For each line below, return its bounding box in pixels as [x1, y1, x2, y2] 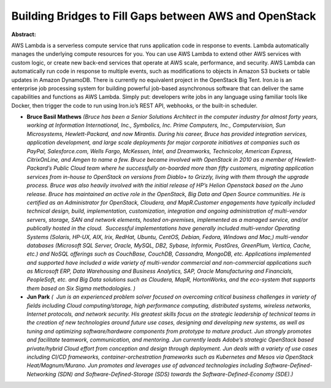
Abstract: [11, 31, 36, 38]
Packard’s [26, 164, 52, 172]
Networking [26, 370, 56, 378]
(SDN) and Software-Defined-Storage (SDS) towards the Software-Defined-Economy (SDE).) [57, 370, 294, 378]
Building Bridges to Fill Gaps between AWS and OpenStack [11, 9, 316, 23]
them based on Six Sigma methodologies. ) [26, 284, 136, 292]
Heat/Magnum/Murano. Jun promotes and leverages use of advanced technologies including [26, 362, 264, 369]
